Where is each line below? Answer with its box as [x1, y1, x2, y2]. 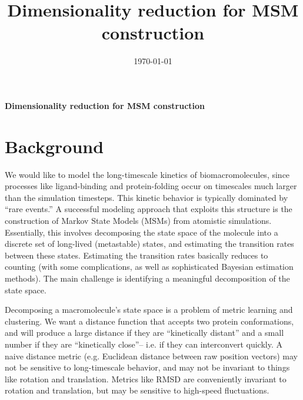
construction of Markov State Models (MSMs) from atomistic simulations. [5, 214, 272, 226]
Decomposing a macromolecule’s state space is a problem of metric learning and [5, 303, 293, 316]
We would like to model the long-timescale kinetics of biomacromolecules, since [5, 168, 290, 180]
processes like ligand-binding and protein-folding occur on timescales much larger [5, 180, 297, 192]
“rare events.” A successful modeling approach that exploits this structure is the [5, 203, 292, 215]
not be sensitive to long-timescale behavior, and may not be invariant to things [5, 361, 290, 373]
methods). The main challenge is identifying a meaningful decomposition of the [5, 272, 290, 284]
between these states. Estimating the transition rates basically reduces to [5, 249, 268, 261]
